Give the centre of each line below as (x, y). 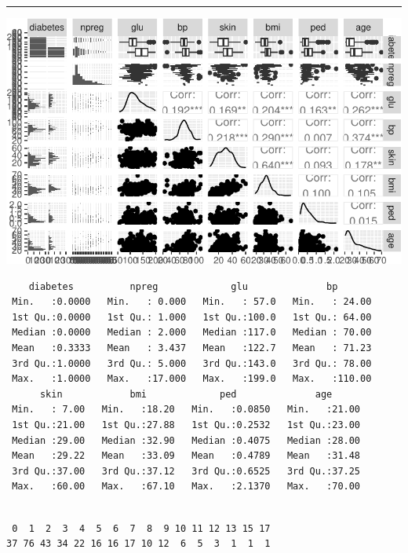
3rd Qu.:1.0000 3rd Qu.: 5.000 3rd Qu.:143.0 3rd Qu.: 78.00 (192, 363)
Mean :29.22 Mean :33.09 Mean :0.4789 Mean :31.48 (186, 456)
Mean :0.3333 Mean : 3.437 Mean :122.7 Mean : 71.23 (192, 348)
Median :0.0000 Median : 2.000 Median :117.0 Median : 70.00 (192, 333)
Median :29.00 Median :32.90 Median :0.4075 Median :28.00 (186, 440)
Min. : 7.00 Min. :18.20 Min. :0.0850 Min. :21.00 (186, 410)
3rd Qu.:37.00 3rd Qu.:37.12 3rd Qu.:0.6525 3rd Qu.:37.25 (186, 471)
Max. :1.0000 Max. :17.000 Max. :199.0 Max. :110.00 (192, 379)
